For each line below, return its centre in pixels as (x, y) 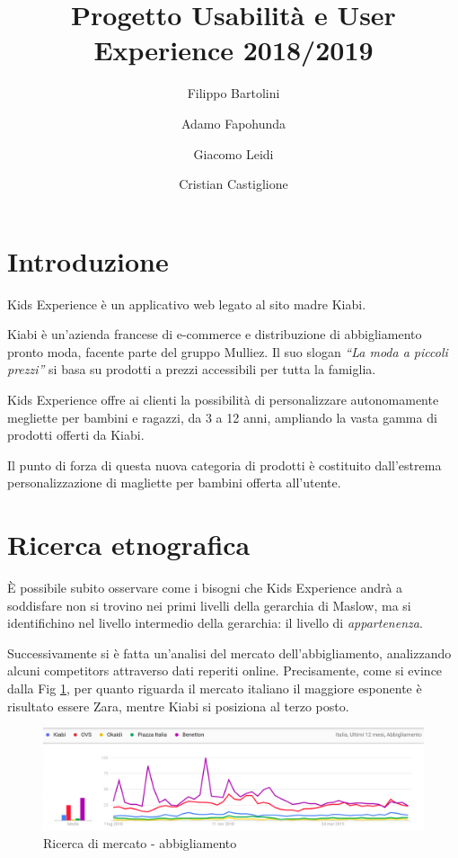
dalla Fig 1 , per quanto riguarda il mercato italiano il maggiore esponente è (215, 688)
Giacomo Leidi (233, 153)
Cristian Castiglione (233, 184)
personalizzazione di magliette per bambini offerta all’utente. (174, 483)
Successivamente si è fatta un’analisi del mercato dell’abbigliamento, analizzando (229, 652)
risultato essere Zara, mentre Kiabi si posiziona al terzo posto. (178, 706)
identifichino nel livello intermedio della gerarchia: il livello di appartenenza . (215, 623)
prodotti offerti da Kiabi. (76, 435)
